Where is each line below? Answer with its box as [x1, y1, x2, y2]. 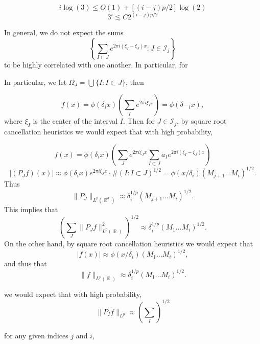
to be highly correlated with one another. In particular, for [4, 59, 188, 70]
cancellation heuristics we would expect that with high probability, [4, 126, 213, 137]
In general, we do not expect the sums [4, 27, 124, 38]
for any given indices [4, 330, 68, 340]
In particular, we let [4, 76, 67, 87]
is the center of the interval [33, 116, 118, 126]
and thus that [4, 258, 47, 269]
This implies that [4, 204, 58, 215]
